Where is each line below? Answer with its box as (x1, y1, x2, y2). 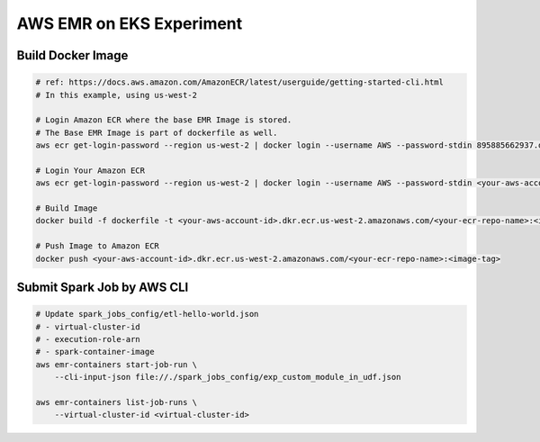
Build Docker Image (16, 48, 129, 63)
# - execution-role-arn (35, 334, 141, 344)
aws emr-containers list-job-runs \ (35, 397, 198, 407)
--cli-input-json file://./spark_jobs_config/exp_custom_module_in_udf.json (54, 372, 401, 383)
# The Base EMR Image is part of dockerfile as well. (35, 127, 278, 138)
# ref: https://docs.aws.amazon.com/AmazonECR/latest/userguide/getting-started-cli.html (35, 77, 445, 87)
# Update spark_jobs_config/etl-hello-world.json (35, 309, 259, 320)
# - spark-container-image (35, 347, 155, 357)
